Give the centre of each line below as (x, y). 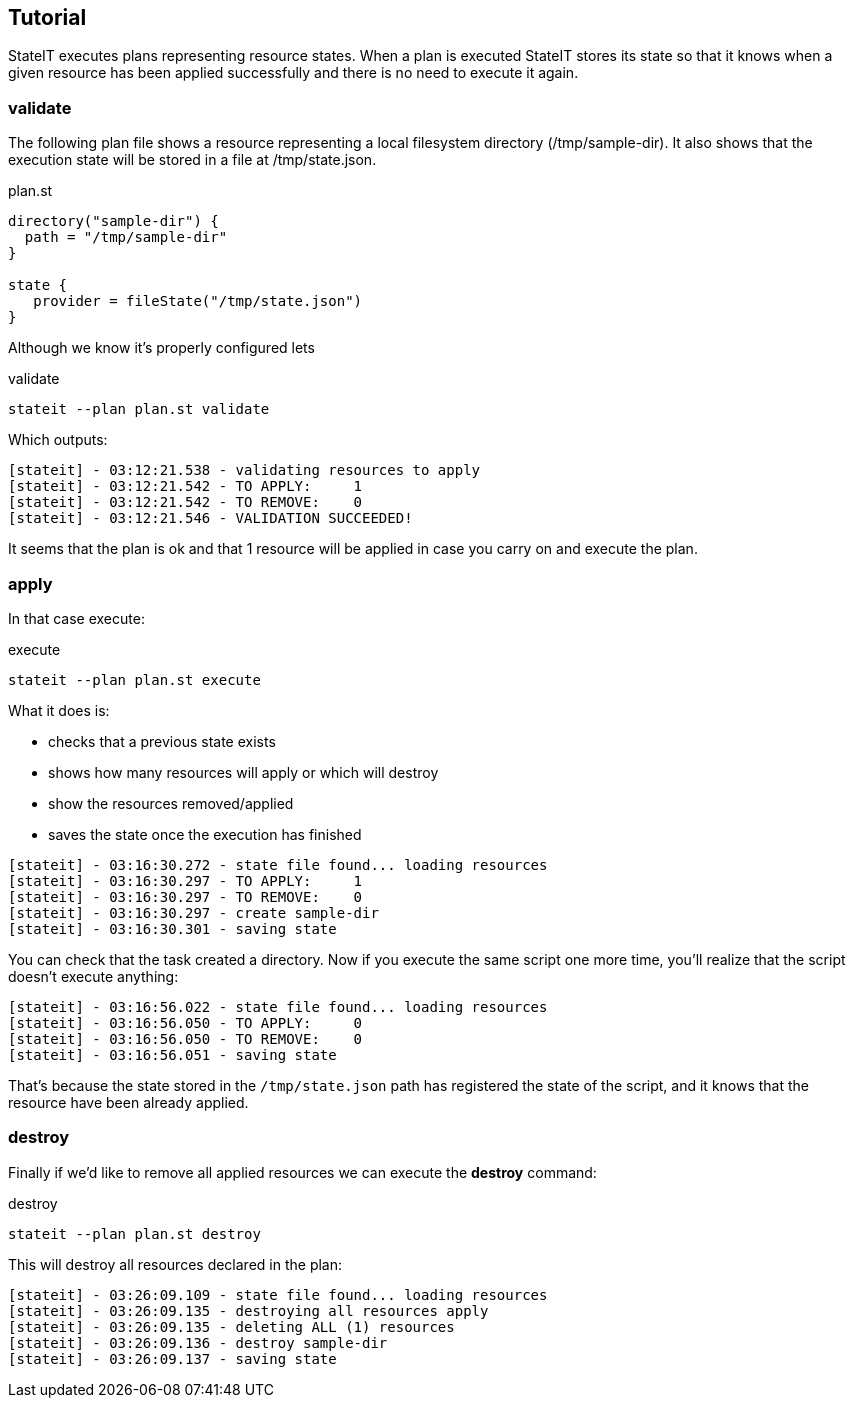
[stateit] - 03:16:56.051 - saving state (172, 1054)
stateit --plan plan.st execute (134, 679)
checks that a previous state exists (162, 741)
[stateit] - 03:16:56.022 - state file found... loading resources (278, 1006)
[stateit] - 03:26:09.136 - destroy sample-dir (198, 1342)
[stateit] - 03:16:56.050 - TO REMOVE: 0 (185, 1038)
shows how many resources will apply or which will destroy (243, 772)
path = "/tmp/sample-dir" (126, 237)
